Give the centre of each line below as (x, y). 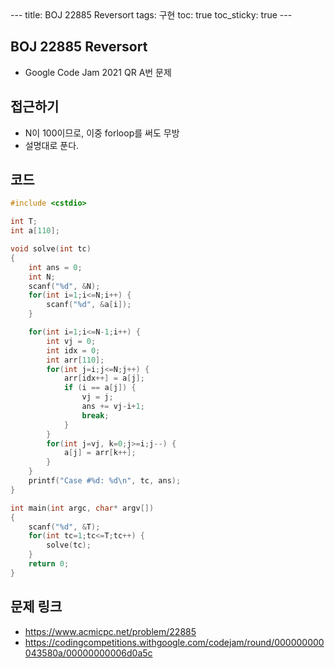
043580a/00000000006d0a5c (88, 653)
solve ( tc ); (69, 545)
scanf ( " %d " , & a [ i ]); (89, 305)
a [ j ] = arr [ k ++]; (100, 453)
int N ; (42, 277)
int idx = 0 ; (73, 350)
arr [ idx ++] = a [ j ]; (104, 378)
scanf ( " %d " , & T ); (64, 527)
